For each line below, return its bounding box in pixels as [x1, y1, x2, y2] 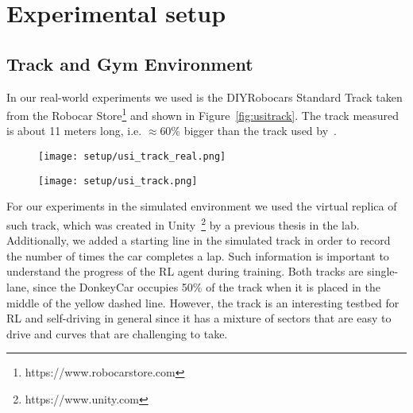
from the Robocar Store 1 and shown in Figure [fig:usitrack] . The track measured [6, 105, 399, 123]
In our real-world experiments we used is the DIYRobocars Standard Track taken [6, 88, 403, 105]
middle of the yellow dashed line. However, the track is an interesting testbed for [6, 294, 399, 311]
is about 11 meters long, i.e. [6, 122, 142, 139]
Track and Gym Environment [6, 51, 253, 75]
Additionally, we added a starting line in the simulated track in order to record [6, 232, 391, 249]
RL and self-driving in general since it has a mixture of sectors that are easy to [6, 310, 392, 326]
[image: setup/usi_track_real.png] [38, 151, 226, 163]
